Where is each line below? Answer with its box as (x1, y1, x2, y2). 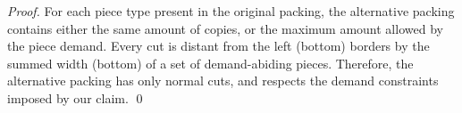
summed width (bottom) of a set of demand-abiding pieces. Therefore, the (7, 53, 414, 72)
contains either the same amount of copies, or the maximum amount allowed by (7, 19, 443, 37)
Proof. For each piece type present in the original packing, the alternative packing (7, 2, 455, 20)
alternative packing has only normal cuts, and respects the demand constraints (7, 71, 439, 90)
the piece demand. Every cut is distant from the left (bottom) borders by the (7, 36, 430, 55)
